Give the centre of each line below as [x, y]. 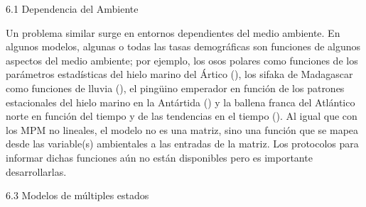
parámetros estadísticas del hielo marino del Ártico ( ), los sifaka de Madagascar [179, 74]
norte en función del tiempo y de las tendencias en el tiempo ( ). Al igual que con [182, 116]
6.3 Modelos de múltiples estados [77, 195]
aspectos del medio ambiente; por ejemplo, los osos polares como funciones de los [182, 60]
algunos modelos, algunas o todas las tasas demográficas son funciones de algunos [183, 46]
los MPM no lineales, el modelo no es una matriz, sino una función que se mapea [182, 129]
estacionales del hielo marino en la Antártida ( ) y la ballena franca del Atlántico [181, 102]
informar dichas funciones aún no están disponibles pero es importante [159, 157]
